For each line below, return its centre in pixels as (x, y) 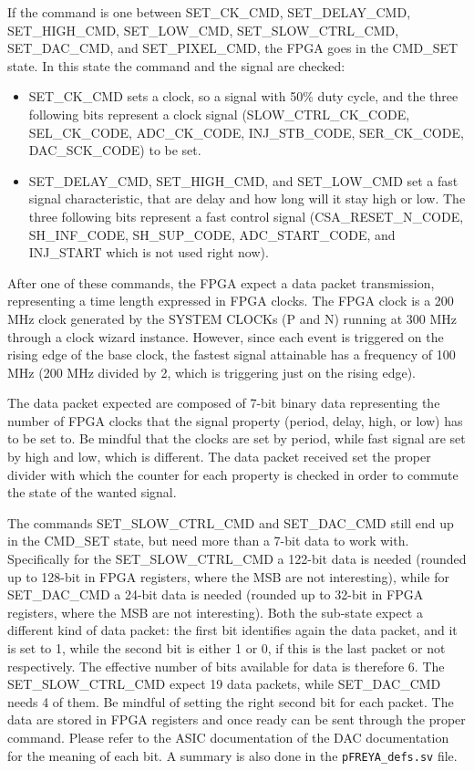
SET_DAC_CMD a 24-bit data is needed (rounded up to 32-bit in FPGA (216, 594)
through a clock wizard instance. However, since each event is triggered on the (226, 336)
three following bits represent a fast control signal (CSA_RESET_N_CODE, (246, 216)
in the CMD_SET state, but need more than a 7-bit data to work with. (208, 541)
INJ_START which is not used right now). (149, 252)
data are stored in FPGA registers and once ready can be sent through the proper (237, 719)
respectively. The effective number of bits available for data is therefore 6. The (226, 666)
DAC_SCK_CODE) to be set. (115, 150)
